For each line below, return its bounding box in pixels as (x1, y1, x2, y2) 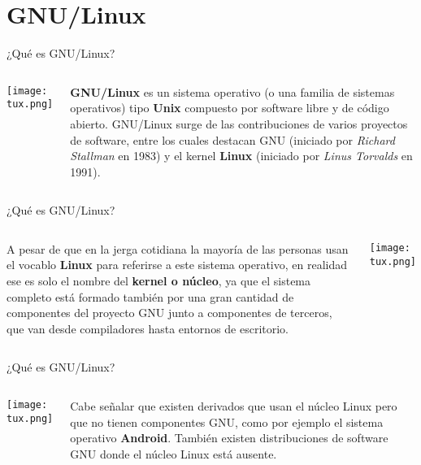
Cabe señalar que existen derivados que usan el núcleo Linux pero (70, 398, 397, 415)
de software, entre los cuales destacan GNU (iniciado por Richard (70, 131, 395, 148)
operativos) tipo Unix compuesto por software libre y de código (70, 99, 389, 116)
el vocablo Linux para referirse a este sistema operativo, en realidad (7, 256, 348, 273)
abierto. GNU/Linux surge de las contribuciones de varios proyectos (70, 115, 408, 132)
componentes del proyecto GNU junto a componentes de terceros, (7, 304, 332, 321)
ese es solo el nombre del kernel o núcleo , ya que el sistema (7, 272, 311, 289)
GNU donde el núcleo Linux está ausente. (70, 445, 277, 462)
